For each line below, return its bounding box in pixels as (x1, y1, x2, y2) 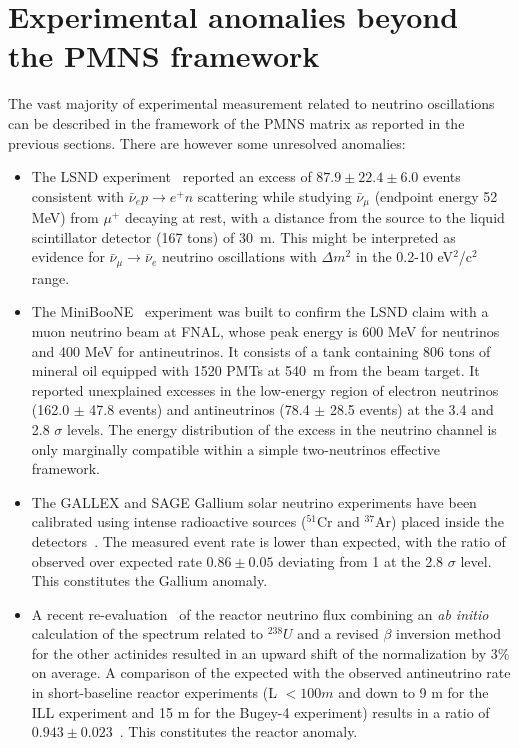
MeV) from (31, 207, 99, 228)
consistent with (31, 185, 125, 206)
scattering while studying (197, 185, 352, 206)
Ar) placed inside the (375, 511, 504, 532)
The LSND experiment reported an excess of (31, 166, 312, 187)
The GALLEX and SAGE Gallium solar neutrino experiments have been (31, 491, 477, 512)
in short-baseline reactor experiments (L (31, 682, 277, 703)
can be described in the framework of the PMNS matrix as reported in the (8, 112, 465, 133)
